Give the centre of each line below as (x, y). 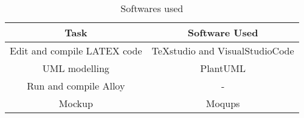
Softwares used (152, 8)
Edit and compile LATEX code (76, 51)
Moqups (223, 103)
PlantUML (223, 68)
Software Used (223, 32)
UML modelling (76, 68)
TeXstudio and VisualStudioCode (223, 51)
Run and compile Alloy (76, 86)
